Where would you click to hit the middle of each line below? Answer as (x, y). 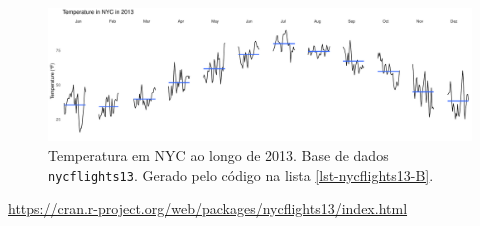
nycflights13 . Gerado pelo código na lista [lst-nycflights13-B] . (241, 174)
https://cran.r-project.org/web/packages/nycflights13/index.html (208, 208)
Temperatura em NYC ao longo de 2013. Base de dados (218, 154)
